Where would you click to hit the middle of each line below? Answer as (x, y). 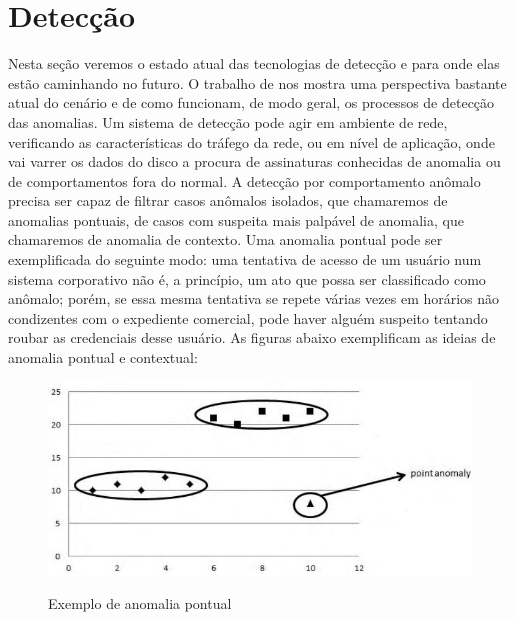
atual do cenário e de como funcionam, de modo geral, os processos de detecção (251, 102)
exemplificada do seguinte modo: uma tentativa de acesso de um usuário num (245, 259)
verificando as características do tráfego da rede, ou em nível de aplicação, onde (251, 141)
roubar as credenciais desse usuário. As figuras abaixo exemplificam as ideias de (252, 337)
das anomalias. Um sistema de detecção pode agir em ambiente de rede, (228, 121)
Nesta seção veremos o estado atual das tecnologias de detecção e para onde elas (254, 63)
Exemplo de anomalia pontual (140, 603)
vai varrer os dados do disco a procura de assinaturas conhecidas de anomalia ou (254, 161)
